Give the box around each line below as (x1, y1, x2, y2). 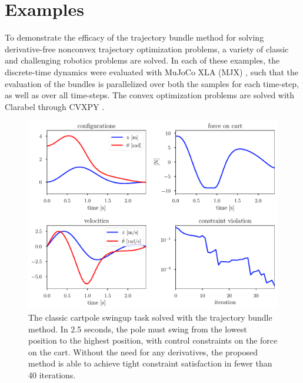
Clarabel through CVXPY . (5, 100, 105, 112)
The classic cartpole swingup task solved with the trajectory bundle (28, 311, 272, 323)
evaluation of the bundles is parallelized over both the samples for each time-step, (5, 77, 299, 89)
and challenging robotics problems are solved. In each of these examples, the (5, 54, 280, 66)
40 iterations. (28, 368, 76, 381)
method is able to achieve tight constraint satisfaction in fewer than (28, 357, 272, 369)
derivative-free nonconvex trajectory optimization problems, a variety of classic (5, 42, 289, 55)
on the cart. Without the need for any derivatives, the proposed (28, 345, 258, 358)
